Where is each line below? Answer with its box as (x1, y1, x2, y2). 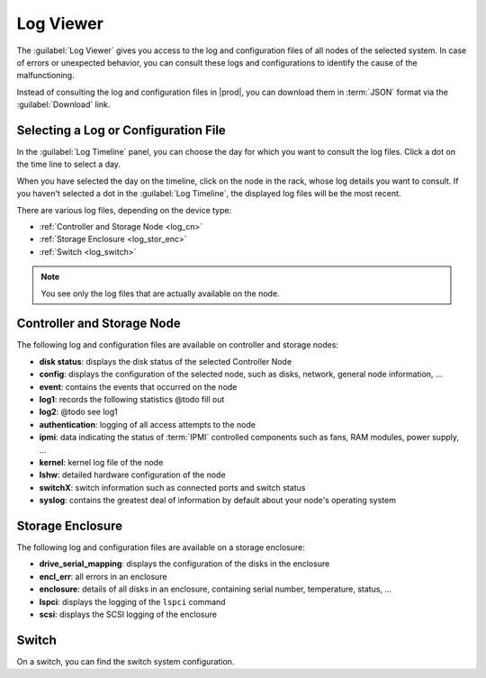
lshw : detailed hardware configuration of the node (39, 469, 226, 481)
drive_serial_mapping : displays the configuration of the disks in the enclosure (39, 558, 330, 569)
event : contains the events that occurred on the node (39, 381, 238, 392)
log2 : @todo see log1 (39, 406, 118, 418)
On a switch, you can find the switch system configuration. (16, 655, 235, 666)
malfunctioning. (16, 70, 76, 81)
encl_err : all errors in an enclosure (39, 571, 167, 582)
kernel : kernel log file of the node (39, 457, 164, 467)
